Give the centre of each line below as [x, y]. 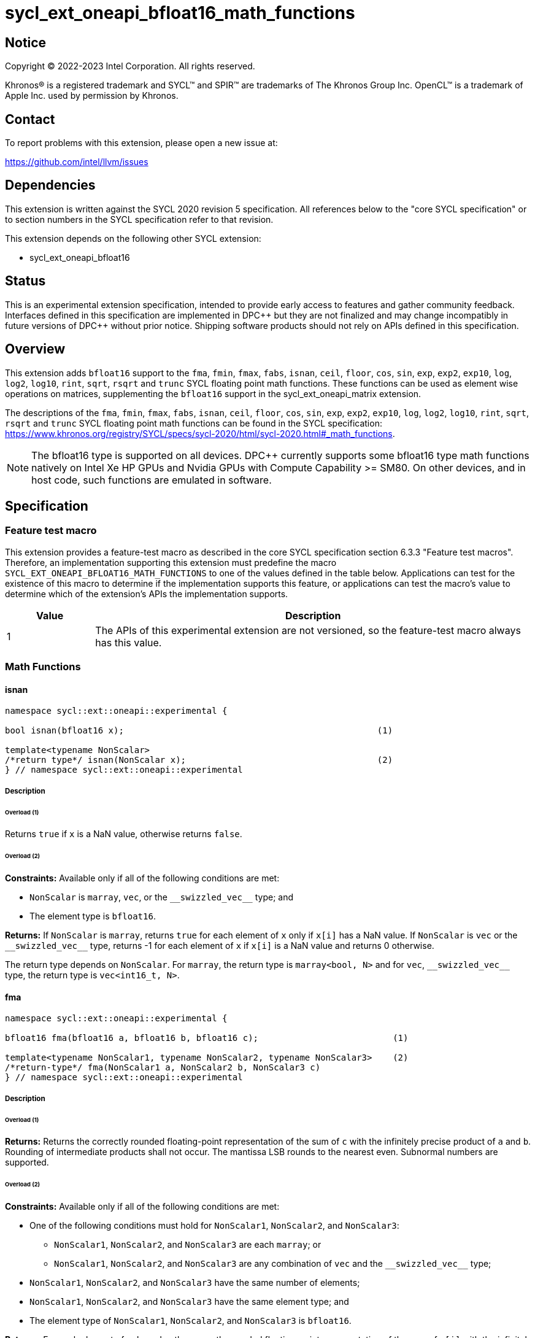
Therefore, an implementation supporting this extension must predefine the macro [171, 562]
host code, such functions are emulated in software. [152, 480]
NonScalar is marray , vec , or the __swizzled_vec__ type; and [162, 897]
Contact [30, 119]
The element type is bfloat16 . [93, 916]
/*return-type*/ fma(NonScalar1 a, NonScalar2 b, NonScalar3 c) [163, 1068]
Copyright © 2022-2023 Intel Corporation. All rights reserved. [130, 66]
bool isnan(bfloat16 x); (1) [199, 731]
